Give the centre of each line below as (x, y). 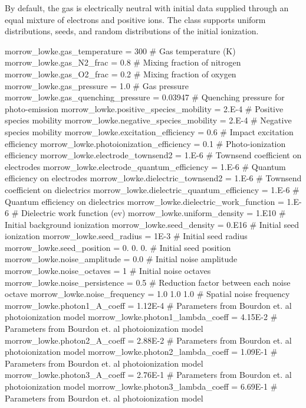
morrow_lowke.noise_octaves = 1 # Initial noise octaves (108, 271)
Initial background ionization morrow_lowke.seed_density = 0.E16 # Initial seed (152, 224)
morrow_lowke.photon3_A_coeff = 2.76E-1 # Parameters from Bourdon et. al (148, 375)
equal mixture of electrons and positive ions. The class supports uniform (135, 19)
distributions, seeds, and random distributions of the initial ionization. (132, 31)
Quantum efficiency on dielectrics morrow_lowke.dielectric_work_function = (144, 201)
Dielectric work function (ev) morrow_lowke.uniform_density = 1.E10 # (153, 213)
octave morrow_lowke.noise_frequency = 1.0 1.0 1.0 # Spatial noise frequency (147, 294)
